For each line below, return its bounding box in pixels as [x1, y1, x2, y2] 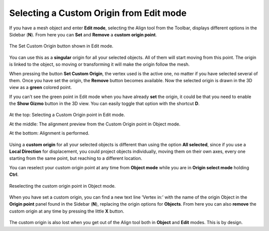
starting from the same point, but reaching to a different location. [9, 155, 142, 161]
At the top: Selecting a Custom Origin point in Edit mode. [9, 112, 126, 118]
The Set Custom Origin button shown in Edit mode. [9, 43, 114, 49]
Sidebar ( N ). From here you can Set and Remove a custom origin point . [9, 31, 157, 37]
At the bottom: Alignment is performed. [9, 130, 90, 136]
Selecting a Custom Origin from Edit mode [9, 7, 187, 18]
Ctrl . [9, 172, 19, 178]
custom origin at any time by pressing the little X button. [9, 208, 125, 214]
